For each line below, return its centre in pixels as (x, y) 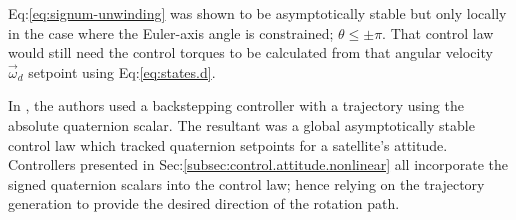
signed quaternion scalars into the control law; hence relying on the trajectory (246, 183)
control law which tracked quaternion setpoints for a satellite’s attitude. (228, 144)
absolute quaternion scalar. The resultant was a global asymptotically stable (241, 124)
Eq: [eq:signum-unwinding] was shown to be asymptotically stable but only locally (257, 13)
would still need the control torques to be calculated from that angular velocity (250, 52)
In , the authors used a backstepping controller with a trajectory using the (236, 105)
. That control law (438, 32)
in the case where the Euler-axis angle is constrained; (171, 32)
